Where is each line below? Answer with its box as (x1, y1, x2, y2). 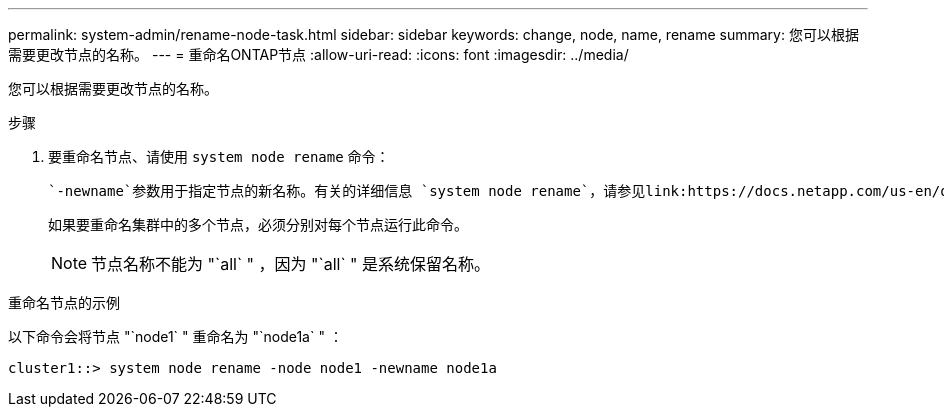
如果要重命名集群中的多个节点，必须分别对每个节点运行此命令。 (48, 216, 468, 233)
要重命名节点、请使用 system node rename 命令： (48, 148, 390, 165)
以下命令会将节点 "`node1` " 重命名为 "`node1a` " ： (8, 328, 343, 345)
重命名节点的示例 (8, 294, 120, 311)
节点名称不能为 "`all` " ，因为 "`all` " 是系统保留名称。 (91, 254, 491, 274)
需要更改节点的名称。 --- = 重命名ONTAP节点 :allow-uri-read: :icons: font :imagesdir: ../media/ (8, 46, 629, 63)
